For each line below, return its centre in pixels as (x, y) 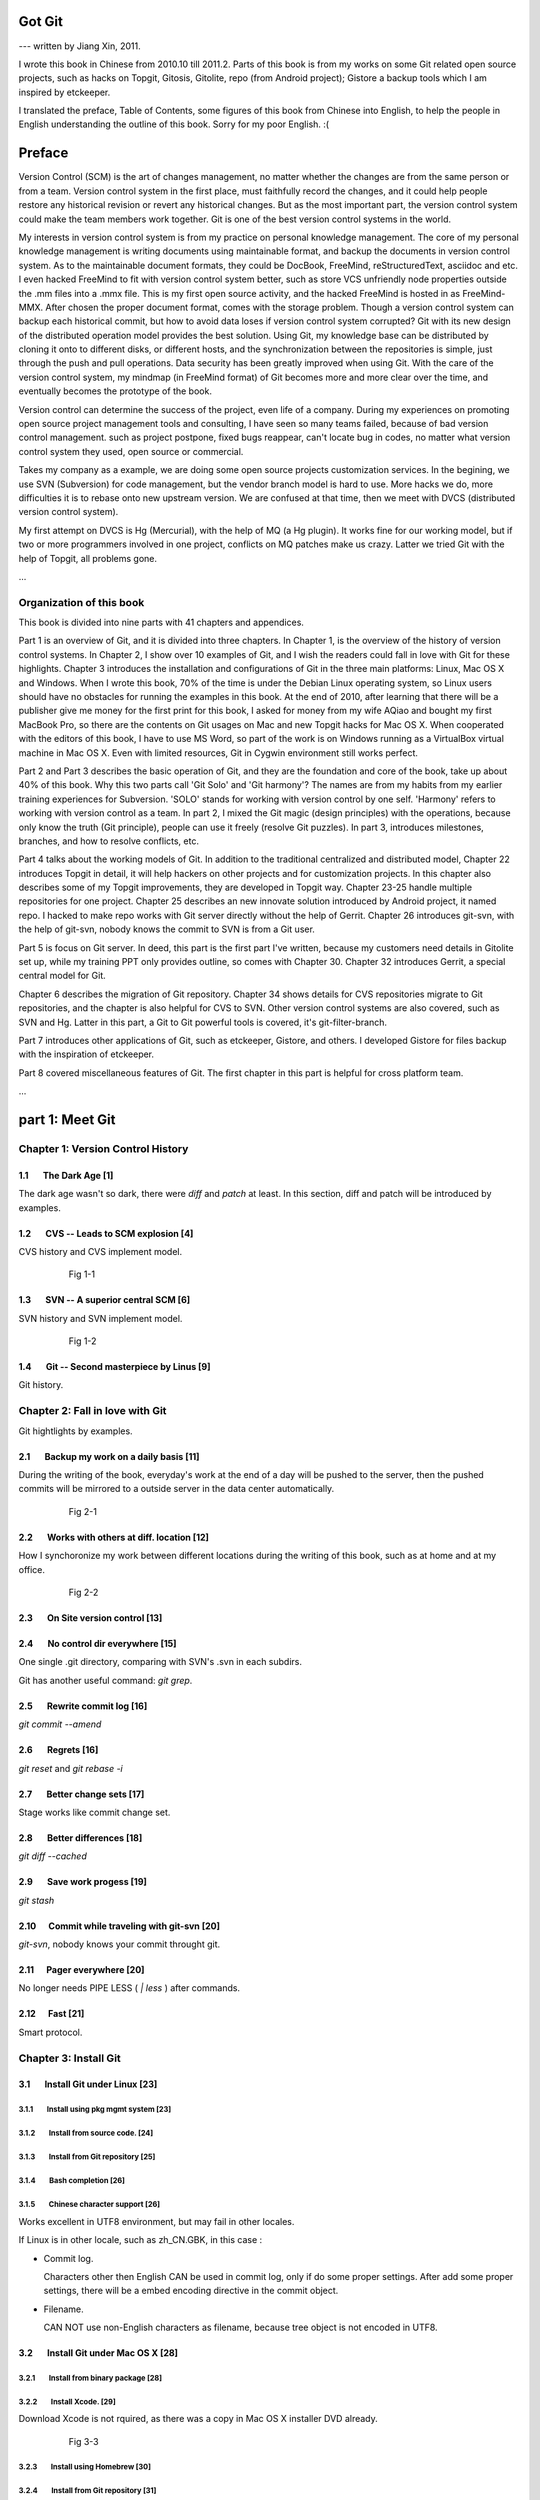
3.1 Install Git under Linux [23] (88, 2084)
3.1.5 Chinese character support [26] (89, 2205)
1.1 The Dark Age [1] (66, 1175)
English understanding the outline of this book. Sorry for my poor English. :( (174, 124)
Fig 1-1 (82, 1274)
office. (31, 1569)
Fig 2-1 (82, 1511)
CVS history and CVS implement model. (100, 1251)
